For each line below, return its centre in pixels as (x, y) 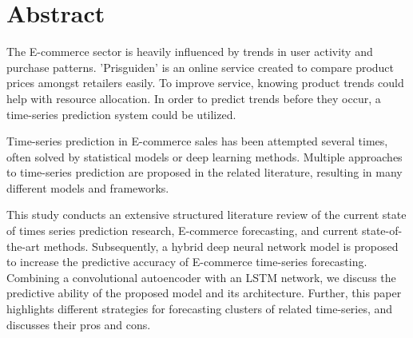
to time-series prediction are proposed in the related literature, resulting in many (205, 172)
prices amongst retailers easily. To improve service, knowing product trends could (205, 83)
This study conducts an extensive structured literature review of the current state (206, 215)
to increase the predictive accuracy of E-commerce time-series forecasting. (187, 262)
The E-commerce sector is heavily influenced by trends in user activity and (190, 52)
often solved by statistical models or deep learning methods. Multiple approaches (205, 156)
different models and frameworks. (88, 187)
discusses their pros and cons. (79, 324)
